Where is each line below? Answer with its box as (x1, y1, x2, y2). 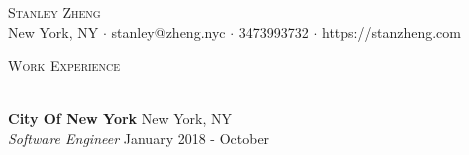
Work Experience (8, 55, 120, 76)
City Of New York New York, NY (8, 108, 233, 129)
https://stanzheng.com (321, 21, 461, 42)
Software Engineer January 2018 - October (8, 127, 270, 148)
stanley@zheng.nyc (111, 21, 226, 42)
